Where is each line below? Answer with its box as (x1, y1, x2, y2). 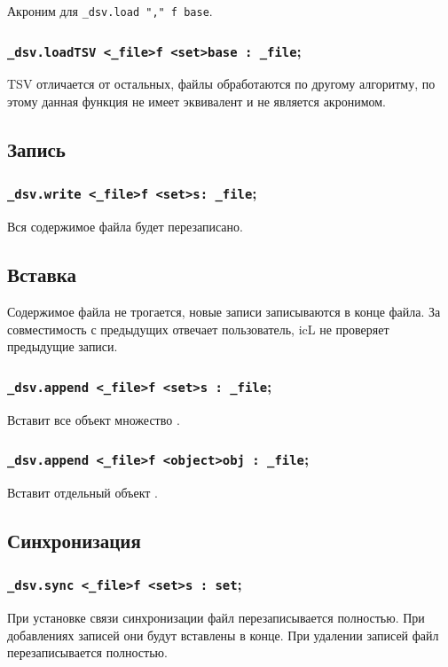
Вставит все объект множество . (7, 410, 180, 428)
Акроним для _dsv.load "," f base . (7, 2, 213, 20)
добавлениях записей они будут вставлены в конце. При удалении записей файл (7, 625, 439, 644)
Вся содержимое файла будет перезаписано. (7, 217, 243, 236)
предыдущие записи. (7, 337, 118, 356)
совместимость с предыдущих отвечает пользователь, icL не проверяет (7, 319, 389, 338)
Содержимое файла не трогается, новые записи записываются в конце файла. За (7, 302, 441, 320)
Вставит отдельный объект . (7, 483, 158, 501)
